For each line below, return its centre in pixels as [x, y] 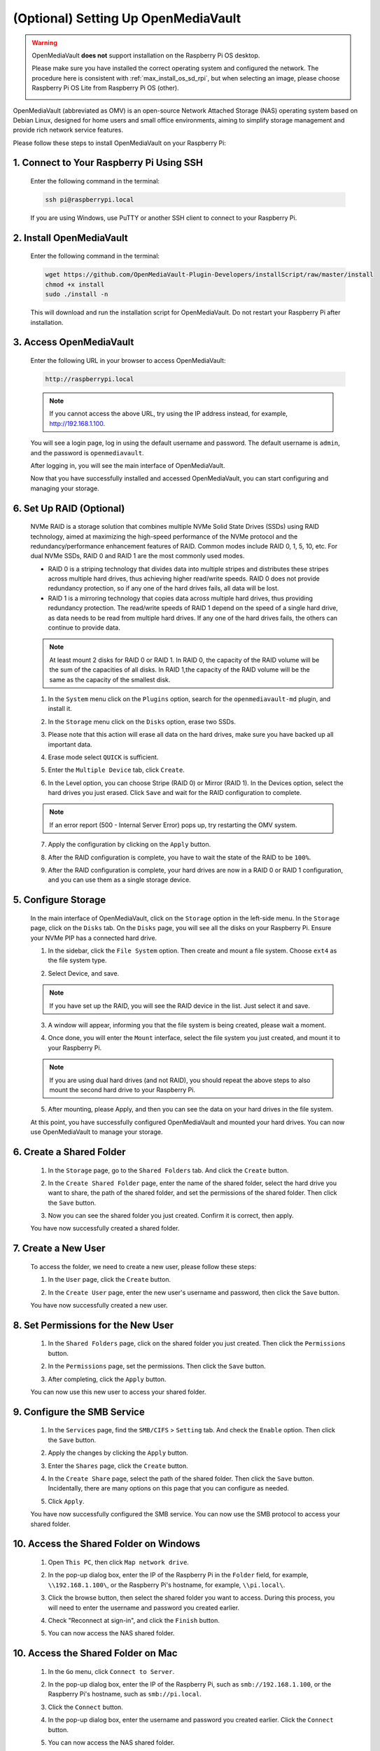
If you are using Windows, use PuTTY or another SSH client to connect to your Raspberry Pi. [164, 218]
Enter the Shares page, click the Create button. [118, 1466]
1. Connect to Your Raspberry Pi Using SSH [108, 163]
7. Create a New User [59, 1248]
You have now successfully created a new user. [99, 1306]
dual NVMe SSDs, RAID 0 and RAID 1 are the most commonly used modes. [138, 556]
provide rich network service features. [68, 130]
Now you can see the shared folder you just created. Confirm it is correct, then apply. [171, 1216]
